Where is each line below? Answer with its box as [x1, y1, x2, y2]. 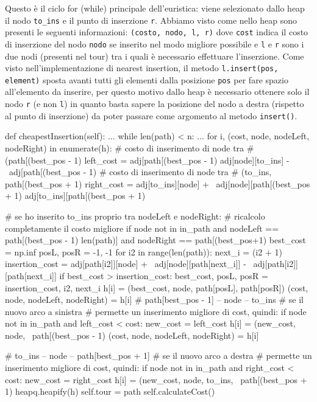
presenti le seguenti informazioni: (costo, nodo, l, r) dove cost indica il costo [5, 26, 308, 38]
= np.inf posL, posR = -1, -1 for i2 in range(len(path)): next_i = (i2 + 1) [5, 245, 282, 258]
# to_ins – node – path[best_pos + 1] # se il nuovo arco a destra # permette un [5, 349, 312, 362]
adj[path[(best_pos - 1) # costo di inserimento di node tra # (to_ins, [9, 165, 272, 178]
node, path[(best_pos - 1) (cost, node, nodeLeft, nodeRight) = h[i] [5, 328, 259, 341]
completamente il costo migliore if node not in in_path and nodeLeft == [5, 221, 279, 234]
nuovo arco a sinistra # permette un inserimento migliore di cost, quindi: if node [5, 305, 307, 317]
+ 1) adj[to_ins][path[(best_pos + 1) [5, 189, 146, 202]
